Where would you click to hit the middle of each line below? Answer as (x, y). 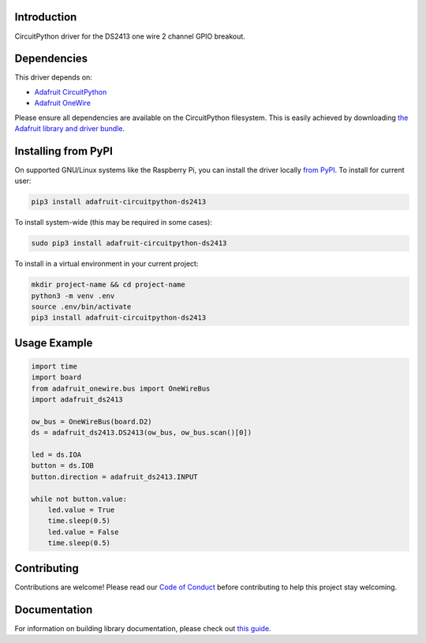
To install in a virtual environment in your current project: (106, 264)
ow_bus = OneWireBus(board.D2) (92, 421)
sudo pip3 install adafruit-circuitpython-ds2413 (129, 243)
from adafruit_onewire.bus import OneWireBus (121, 388)
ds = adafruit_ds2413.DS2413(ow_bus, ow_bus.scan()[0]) (142, 433)
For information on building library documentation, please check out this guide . (143, 628)
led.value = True (81, 510)
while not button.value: (79, 499)
